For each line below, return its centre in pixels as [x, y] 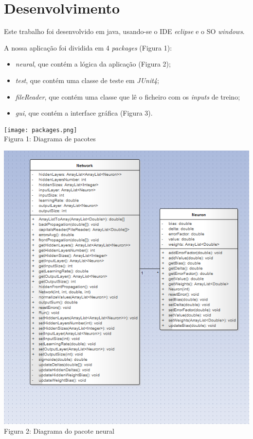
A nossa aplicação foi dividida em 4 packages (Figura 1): [88, 47]
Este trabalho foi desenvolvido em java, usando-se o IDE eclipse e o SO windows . [124, 31]
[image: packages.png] [41, 130]
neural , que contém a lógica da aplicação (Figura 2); [93, 64]
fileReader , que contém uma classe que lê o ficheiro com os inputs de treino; [128, 96]
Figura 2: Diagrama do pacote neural [59, 431]
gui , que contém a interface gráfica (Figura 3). [84, 113]
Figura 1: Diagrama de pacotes [50, 139]
